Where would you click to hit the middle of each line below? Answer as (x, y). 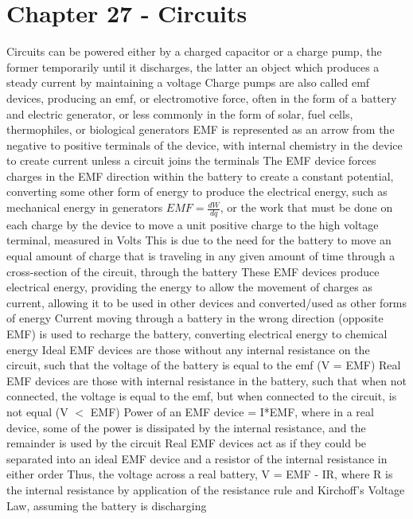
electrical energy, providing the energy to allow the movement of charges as (189, 287)
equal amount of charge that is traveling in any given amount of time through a (201, 256)
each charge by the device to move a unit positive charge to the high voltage (193, 224)
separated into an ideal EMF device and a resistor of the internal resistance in (197, 458)
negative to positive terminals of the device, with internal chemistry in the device (205, 144)
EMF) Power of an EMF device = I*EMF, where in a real (232, 412)
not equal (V (37, 412)
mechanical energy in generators (85, 207)
